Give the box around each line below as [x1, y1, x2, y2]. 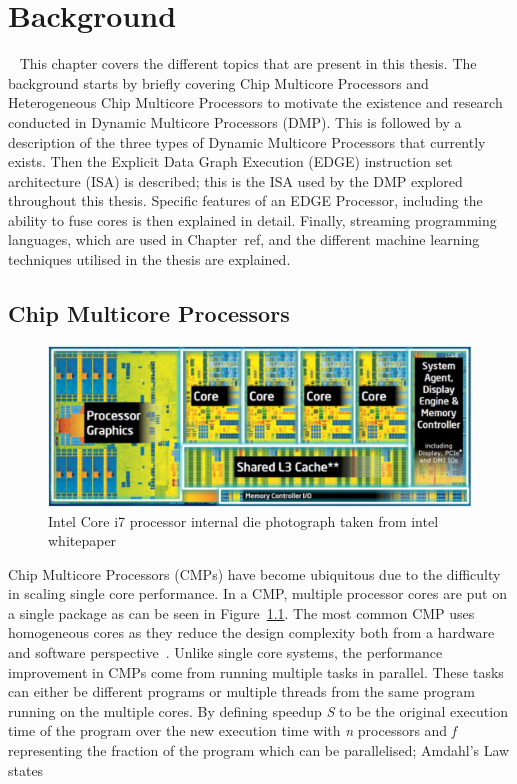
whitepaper [48, 530, 117, 551]
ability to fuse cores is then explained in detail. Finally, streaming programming [8, 209, 497, 230]
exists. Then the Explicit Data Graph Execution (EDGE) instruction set [8, 151, 453, 172]
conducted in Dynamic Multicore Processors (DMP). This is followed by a [8, 111, 462, 132]
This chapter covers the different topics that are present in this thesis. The [19, 53, 477, 74]
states [8, 759, 44, 780]
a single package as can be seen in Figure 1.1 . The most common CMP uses [8, 602, 475, 623]
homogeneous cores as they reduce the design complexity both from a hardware [8, 622, 495, 643]
